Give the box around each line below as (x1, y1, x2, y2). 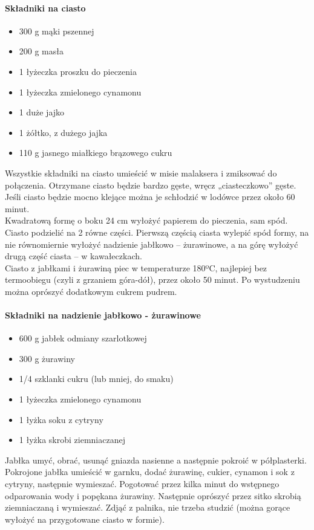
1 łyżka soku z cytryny (19, 413, 103, 425)
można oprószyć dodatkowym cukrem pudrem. (5, 285, 177, 297)
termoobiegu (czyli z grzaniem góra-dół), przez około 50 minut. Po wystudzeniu (5, 273, 300, 286)
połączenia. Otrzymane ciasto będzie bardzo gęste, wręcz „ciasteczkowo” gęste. (5, 178, 296, 191)
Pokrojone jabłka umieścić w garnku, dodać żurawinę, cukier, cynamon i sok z (5, 465, 295, 478)
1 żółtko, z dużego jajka (19, 126, 108, 138)
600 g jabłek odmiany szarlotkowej (19, 332, 147, 344)
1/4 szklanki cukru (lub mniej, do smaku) (19, 372, 174, 385)
